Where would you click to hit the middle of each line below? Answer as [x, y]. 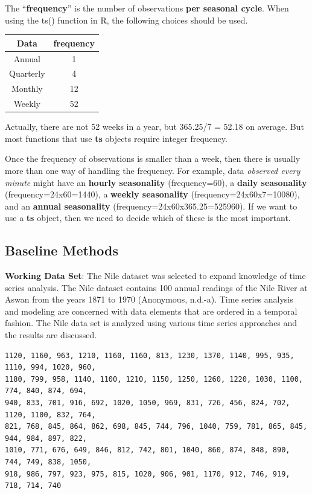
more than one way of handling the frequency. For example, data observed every [153, 170]
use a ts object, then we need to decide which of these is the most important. [148, 218]
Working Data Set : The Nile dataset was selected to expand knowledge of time [155, 276]
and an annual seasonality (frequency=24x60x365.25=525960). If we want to [151, 206]
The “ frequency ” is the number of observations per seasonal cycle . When [147, 8]
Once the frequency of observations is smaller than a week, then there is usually [153, 159]
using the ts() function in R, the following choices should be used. [126, 20]
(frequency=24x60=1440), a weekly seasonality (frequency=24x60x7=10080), [152, 194]
